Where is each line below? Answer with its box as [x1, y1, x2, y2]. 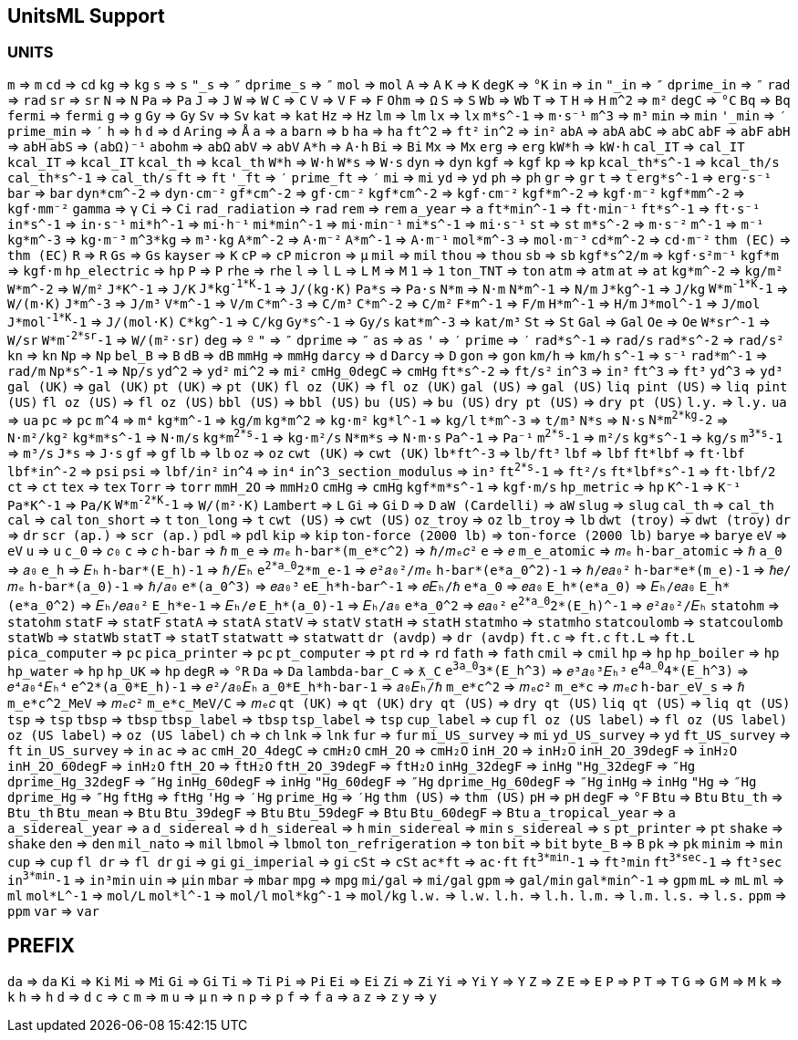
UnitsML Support [7, 5, 165, 27]
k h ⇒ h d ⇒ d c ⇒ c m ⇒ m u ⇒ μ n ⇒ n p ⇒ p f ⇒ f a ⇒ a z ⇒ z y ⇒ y [7, 988, 437, 1004]
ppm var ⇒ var [7, 902, 100, 919]
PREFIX [7, 934, 75, 958]
